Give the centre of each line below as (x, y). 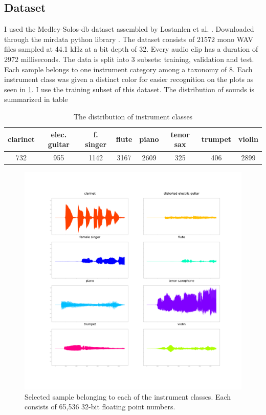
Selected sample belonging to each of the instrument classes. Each (128, 396)
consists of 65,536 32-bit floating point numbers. (100, 407)
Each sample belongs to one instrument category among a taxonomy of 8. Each (128, 69)
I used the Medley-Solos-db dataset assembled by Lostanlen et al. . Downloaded (129, 29)
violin (248, 139)
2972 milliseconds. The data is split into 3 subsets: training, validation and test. (129, 59)
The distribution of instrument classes (133, 116)
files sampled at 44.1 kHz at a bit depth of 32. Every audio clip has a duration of (131, 49)
